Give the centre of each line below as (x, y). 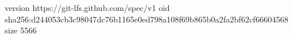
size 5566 (21, 30)
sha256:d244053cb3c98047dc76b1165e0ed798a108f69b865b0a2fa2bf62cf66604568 (146, 19)
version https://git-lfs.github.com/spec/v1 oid (87, 7)
